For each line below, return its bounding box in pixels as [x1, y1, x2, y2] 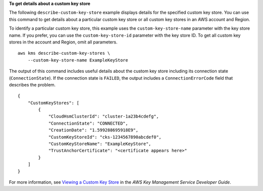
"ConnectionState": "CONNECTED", [48, 120, 129, 126]
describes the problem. [9, 82, 56, 87]
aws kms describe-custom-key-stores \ [18, 50, 111, 56]
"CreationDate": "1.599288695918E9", [48, 127, 139, 133]
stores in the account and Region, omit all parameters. [9, 39, 118, 45]
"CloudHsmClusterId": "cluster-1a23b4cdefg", [48, 114, 159, 119]
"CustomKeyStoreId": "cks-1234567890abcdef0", [48, 134, 162, 140]
